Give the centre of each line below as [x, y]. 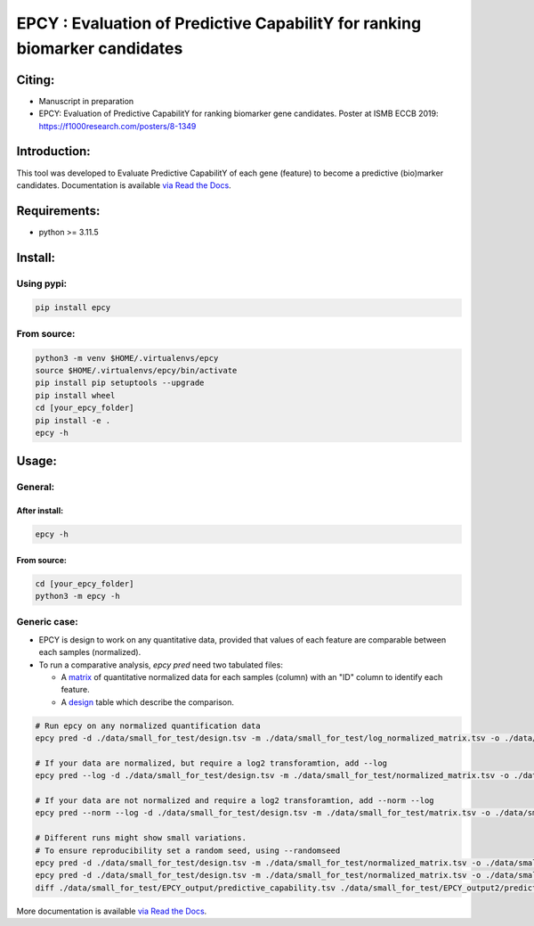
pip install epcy [73, 308]
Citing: [36, 80]
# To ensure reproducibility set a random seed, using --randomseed [188, 850]
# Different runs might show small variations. [141, 838]
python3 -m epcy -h [77, 596]
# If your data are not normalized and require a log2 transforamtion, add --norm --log [235, 801]
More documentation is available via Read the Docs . [112, 911]
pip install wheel [75, 395]
